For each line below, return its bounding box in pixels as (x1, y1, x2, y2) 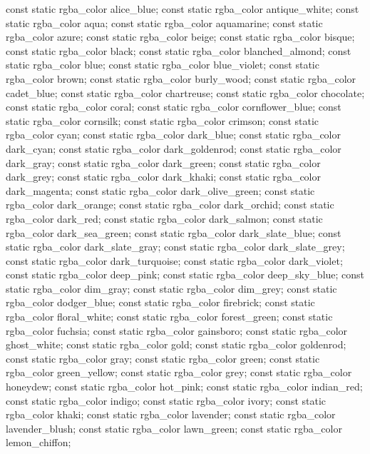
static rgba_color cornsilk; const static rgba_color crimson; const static (6, 113, 319, 128)
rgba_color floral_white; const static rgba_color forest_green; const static (6, 309, 333, 324)
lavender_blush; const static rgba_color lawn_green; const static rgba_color (6, 420, 342, 435)
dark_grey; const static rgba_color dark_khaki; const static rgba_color (6, 169, 321, 184)
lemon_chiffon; (6, 435, 71, 450)
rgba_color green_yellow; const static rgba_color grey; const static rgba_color (6, 365, 352, 380)
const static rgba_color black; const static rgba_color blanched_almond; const (6, 43, 351, 58)
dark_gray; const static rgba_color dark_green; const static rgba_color (6, 155, 321, 170)
